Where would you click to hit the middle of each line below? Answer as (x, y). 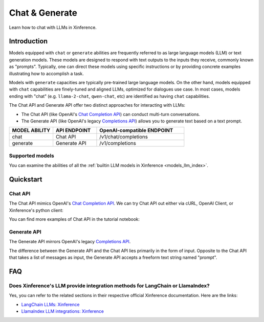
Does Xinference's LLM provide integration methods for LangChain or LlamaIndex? (109, 285)
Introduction (28, 41)
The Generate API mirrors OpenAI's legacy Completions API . (70, 242)
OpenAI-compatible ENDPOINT (136, 131)
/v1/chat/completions (124, 137)
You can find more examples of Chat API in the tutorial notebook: (74, 219)
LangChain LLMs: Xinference (51, 304)
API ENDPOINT (73, 131)
